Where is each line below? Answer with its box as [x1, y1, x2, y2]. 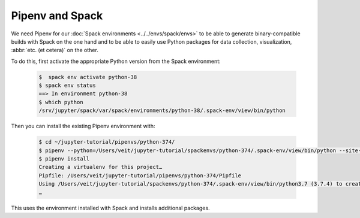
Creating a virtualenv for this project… [38, 163, 163, 171]
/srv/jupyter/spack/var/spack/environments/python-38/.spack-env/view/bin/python [38, 107, 286, 114]
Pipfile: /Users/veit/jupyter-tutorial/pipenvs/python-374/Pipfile [38, 172, 242, 179]
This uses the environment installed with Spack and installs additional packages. [11, 204, 210, 211]
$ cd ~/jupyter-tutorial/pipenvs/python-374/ [38, 138, 175, 146]
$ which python [38, 99, 83, 105]
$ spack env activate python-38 [38, 74, 137, 80]
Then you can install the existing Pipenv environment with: [11, 123, 155, 130]
